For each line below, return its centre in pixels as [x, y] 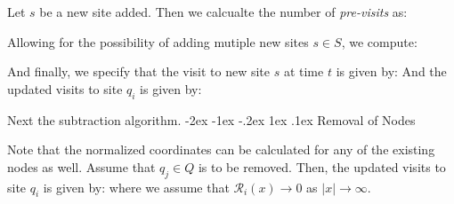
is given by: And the [391, 71]
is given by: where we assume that [136, 187]
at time [304, 71]
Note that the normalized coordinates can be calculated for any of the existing [221, 149]
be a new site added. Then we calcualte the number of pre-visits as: [223, 12]
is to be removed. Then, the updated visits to [322, 166]
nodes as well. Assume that [81, 166]
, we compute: [379, 41]
